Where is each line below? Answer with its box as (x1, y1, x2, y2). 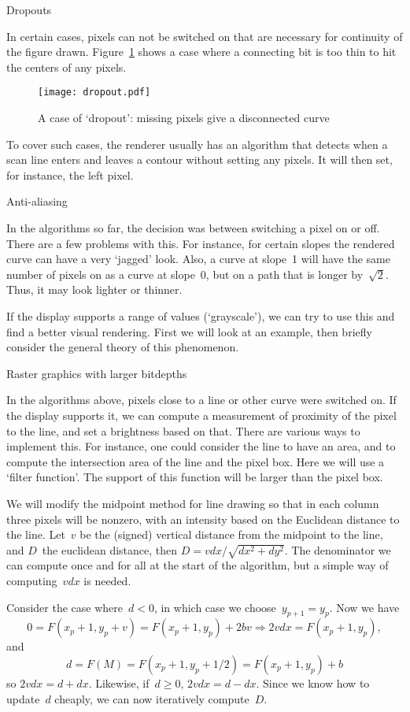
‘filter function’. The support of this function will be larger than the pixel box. (6, 469, 383, 485)
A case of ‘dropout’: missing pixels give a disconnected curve (38, 109, 330, 126)
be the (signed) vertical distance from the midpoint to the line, (79, 526, 383, 543)
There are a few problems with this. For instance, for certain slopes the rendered (6, 235, 395, 251)
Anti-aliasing (6, 193, 68, 210)
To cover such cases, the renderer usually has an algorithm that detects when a (6, 135, 388, 152)
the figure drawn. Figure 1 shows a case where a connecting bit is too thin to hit (6, 43, 397, 60)
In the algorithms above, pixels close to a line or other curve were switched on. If (6, 391, 397, 408)
